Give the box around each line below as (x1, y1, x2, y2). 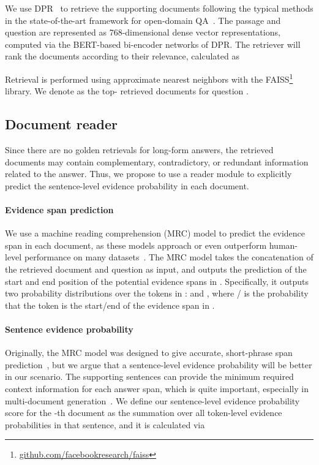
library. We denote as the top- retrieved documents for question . (5, 85, 249, 97)
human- (269, 238, 298, 251)
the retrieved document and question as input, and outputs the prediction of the (5, 262, 307, 275)
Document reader (5, 115, 118, 134)
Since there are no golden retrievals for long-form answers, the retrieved (5, 143, 274, 156)
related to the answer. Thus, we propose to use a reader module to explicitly (5, 167, 292, 180)
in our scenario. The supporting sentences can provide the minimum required (5, 370, 294, 383)
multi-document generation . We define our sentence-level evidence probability (5, 394, 300, 407)
